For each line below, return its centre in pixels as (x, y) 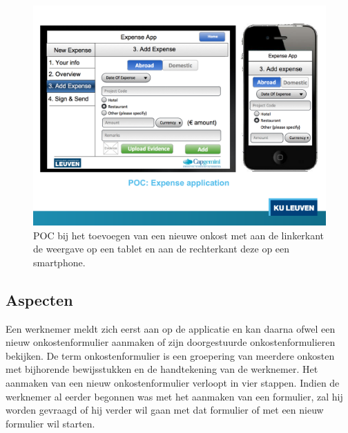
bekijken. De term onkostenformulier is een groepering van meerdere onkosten (170, 355)
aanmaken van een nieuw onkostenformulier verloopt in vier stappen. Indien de (173, 382)
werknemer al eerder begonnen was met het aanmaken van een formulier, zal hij (174, 396)
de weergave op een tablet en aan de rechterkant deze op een (162, 249)
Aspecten (39, 299)
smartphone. (59, 262)
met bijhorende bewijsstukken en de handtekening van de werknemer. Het (162, 369)
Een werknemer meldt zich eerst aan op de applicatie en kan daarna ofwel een (171, 328)
